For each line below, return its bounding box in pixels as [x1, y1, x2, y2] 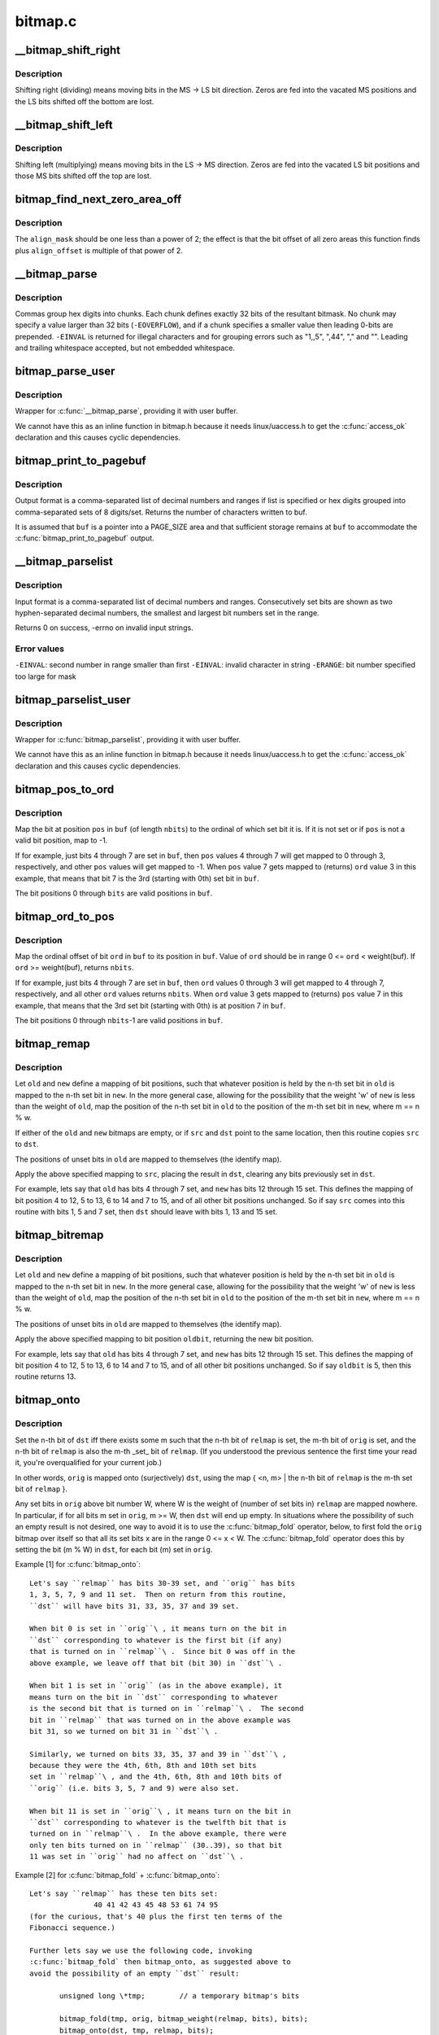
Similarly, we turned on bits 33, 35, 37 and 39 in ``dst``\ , [29, 1749, 287, 1758]
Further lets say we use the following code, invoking [29, 1945, 253, 1955]
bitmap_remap [15, 1036, 91, 1050]
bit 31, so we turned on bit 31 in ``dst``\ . [29, 1726, 219, 1735]
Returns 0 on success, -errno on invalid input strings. [15, 623, 194, 632]
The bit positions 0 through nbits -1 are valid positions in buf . [15, 1016, 224, 1026]
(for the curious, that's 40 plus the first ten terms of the [29, 1911, 283, 1921]
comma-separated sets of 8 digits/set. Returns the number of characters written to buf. [15, 507, 308, 517]
